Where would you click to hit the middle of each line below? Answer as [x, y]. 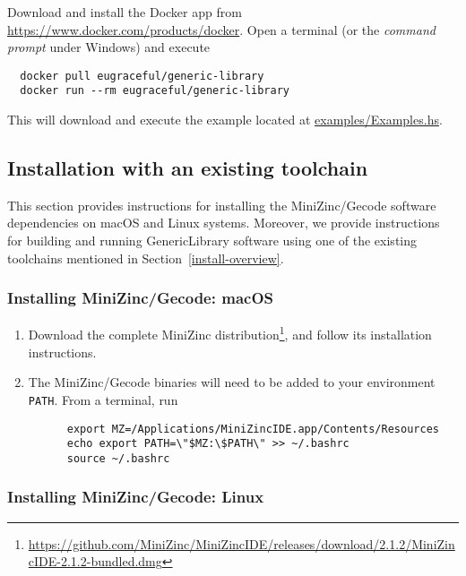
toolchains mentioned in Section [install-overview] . [146, 258]
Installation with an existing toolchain [188, 168]
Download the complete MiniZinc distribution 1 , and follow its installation [230, 333]
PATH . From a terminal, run [103, 399]
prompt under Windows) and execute [109, 47]
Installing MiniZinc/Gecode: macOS [140, 298]
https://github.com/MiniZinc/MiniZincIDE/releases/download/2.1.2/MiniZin [242, 543]
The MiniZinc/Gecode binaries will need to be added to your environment [232, 382]
